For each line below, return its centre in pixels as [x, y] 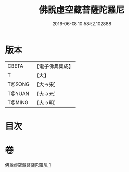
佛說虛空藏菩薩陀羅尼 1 [28, 165]
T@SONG [19, 84]
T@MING [18, 102]
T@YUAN [18, 93]
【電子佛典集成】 [54, 66]
